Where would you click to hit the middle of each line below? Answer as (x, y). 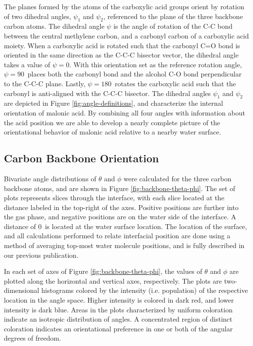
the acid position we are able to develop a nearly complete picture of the (112, 122)
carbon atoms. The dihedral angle (54, 26)
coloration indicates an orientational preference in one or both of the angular (118, 328)
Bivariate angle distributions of (50, 178)
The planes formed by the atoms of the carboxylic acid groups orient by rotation (124, 6)
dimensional (22, 290)
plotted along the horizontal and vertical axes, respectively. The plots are (113, 280)
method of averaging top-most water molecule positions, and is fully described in (124, 245)
